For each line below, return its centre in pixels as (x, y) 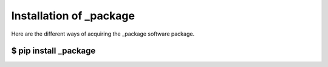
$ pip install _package (53, 51)
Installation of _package (73, 16)
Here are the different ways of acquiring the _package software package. (103, 34)
